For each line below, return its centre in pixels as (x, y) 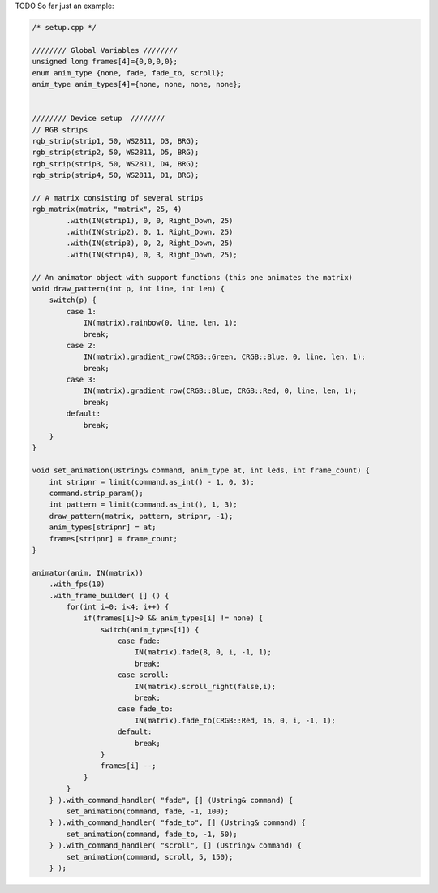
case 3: (82, 380)
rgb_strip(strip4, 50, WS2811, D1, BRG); (116, 175)
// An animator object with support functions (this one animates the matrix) (192, 277)
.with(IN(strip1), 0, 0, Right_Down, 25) (150, 220)
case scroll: (144, 675)
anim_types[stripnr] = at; (103, 527)
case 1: (82, 311)
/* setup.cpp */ (64, 27)
